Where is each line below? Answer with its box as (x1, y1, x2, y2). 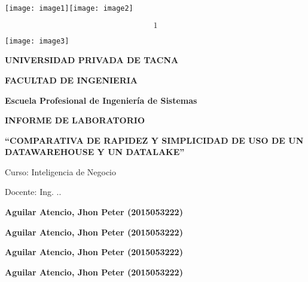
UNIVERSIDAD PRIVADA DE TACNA (5, 54, 179, 66)
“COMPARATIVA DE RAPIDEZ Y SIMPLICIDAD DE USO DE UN (5, 134, 304, 146)
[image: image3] (5, 36, 69, 45)
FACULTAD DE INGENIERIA (5, 73, 138, 86)
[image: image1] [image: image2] (5, 4, 133, 13)
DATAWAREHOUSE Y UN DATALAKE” (5, 145, 185, 158)
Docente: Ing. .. (5, 185, 62, 198)
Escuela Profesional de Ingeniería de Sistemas (5, 94, 197, 106)
